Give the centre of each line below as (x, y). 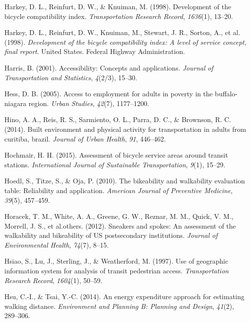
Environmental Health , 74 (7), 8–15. (57, 244)
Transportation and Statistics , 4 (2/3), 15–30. (71, 77)
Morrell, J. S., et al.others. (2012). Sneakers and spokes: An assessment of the (120, 225)
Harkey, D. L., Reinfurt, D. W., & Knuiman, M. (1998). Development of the (118, 6)
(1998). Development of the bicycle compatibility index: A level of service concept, (125, 42)
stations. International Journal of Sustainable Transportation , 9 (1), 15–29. (115, 164)
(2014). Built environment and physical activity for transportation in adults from (125, 129)
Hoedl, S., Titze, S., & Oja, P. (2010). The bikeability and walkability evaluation (125, 181)
